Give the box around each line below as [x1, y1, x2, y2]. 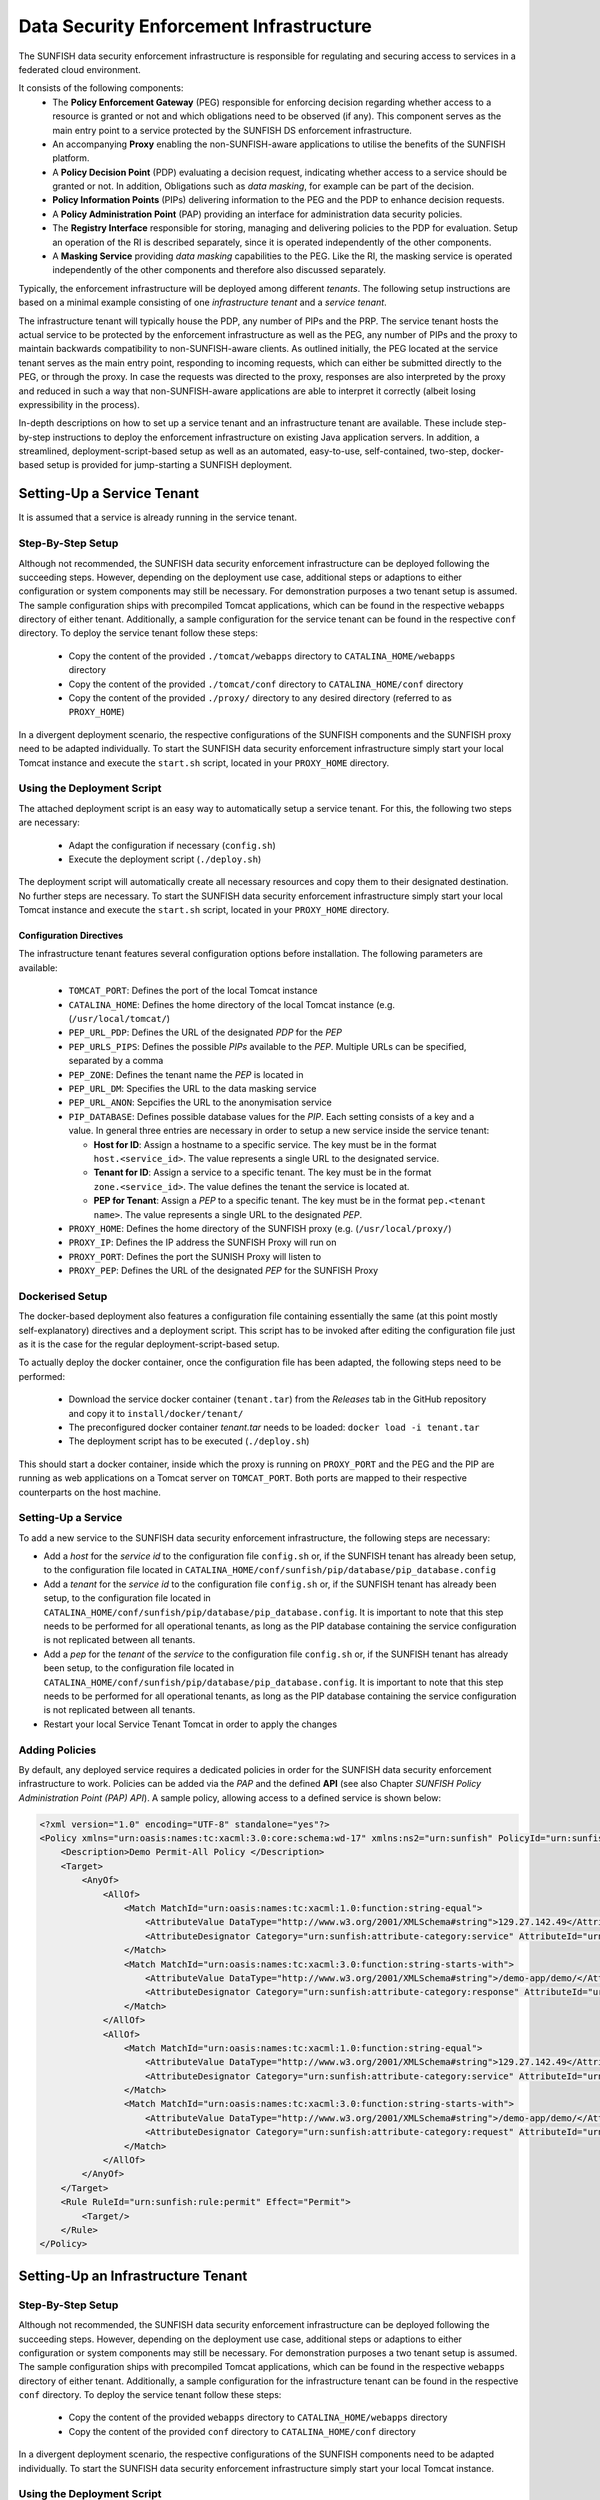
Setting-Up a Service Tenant [18, 485, 200, 502]
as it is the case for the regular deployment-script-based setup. [18, 1338, 280, 1350]
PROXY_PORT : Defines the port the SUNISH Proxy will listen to [68, 1250, 322, 1262]
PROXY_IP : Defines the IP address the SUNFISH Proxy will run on [68, 1236, 337, 1249]
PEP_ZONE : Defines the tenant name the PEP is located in [68, 1068, 304, 1080]
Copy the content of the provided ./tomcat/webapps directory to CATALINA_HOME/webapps [68, 650, 456, 662]
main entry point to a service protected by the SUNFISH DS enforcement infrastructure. [52, 124, 412, 136]
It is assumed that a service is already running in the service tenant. [18, 511, 297, 524]
